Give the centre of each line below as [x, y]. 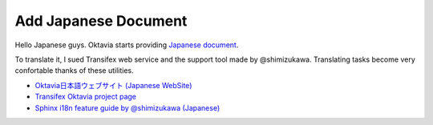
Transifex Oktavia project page [85, 97]
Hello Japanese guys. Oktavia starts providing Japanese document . [127, 45]
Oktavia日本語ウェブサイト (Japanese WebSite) [113, 85]
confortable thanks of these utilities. [74, 71]
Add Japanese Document [101, 21]
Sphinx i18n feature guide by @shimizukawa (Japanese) [127, 107]
